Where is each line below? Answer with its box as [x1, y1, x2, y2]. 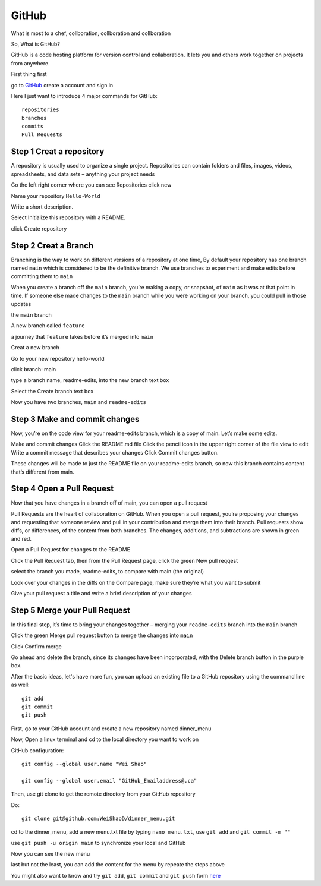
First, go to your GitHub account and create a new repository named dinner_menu [11, 725, 212, 732]
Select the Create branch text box [11, 387, 94, 395]
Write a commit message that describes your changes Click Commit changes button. [11, 449, 219, 456]
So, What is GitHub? [11, 40, 61, 48]
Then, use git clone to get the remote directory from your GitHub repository [11, 790, 196, 797]
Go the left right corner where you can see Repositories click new [11, 181, 172, 188]
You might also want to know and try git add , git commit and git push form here [11, 872, 221, 879]
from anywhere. [11, 59, 50, 67]
